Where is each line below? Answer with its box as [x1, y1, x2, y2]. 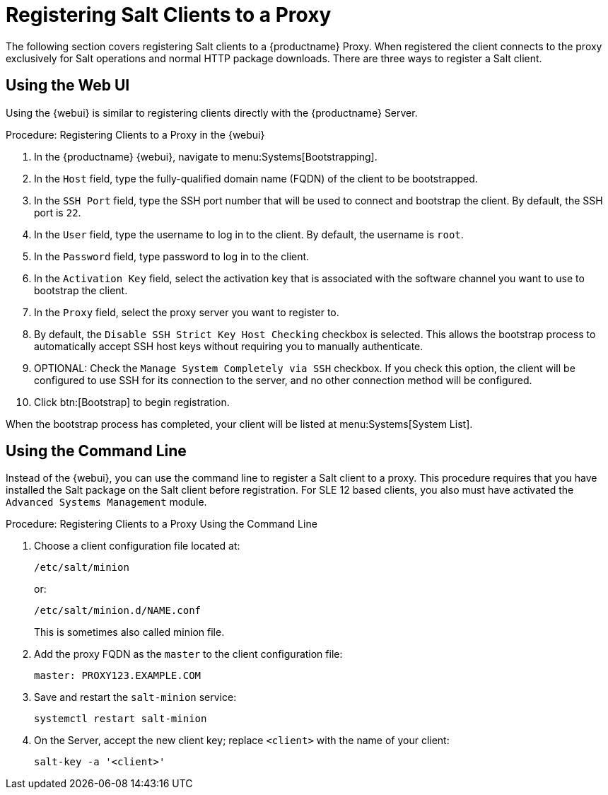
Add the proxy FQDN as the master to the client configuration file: [34, 648, 343, 661]
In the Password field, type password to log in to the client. [34, 250, 310, 262]
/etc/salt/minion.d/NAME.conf [34, 605, 201, 617]
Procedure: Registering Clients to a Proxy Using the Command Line [6, 518, 317, 530]
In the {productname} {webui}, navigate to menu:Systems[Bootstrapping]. [34, 150, 378, 163]
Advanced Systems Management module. [6, 496, 207, 509]
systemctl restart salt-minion [34, 713, 207, 725]
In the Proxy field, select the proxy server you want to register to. [34, 306, 339, 318]
